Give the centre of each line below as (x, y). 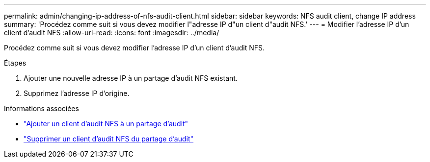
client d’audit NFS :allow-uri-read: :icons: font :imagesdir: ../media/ (112, 33)
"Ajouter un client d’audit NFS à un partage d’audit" (106, 124)
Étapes (15, 63)
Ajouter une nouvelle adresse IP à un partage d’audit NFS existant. (131, 78)
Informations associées (41, 108)
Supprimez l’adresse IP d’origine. (77, 93)
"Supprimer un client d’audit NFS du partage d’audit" (109, 139)
